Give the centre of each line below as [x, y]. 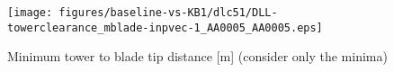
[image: [30, 13]
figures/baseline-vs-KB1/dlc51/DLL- [168, 13]
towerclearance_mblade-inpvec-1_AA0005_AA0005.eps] [165, 27]
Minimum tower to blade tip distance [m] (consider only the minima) [197, 56]
